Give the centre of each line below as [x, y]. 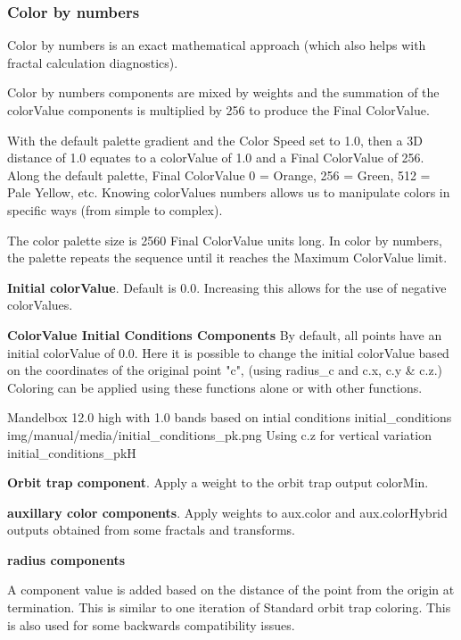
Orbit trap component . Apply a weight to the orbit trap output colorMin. [218, 482]
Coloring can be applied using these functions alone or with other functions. [215, 387]
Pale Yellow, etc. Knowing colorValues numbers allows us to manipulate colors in [229, 192]
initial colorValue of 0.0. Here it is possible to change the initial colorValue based [228, 352]
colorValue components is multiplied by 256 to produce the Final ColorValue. [218, 110]
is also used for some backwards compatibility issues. [151, 624]
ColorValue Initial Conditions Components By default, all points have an [225, 334]
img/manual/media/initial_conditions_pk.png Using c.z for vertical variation [219, 434]
